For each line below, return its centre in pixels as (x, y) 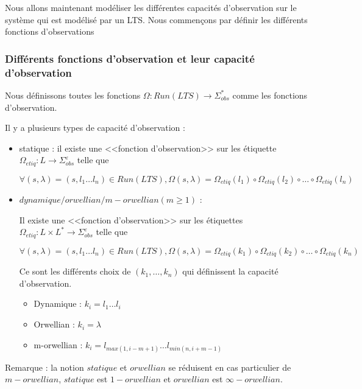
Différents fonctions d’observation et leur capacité (130, 58)
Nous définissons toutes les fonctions (73, 95)
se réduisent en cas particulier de (230, 367)
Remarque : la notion (44, 367)
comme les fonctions (270, 95)
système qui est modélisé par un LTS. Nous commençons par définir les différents (156, 19)
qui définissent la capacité (230, 271)
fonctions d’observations (50, 31)
